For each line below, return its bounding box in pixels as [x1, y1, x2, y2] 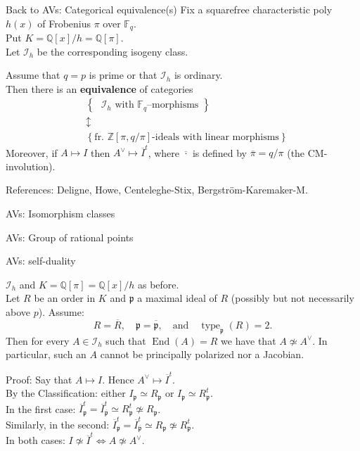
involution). [6, 158, 56, 173]
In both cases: [6, 433, 65, 447]
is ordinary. [174, 68, 223, 82]
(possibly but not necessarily [231, 291, 354, 305]
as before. [137, 277, 179, 291]
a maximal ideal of [137, 291, 217, 305]
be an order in [34, 291, 96, 305]
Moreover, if [6, 145, 58, 160]
